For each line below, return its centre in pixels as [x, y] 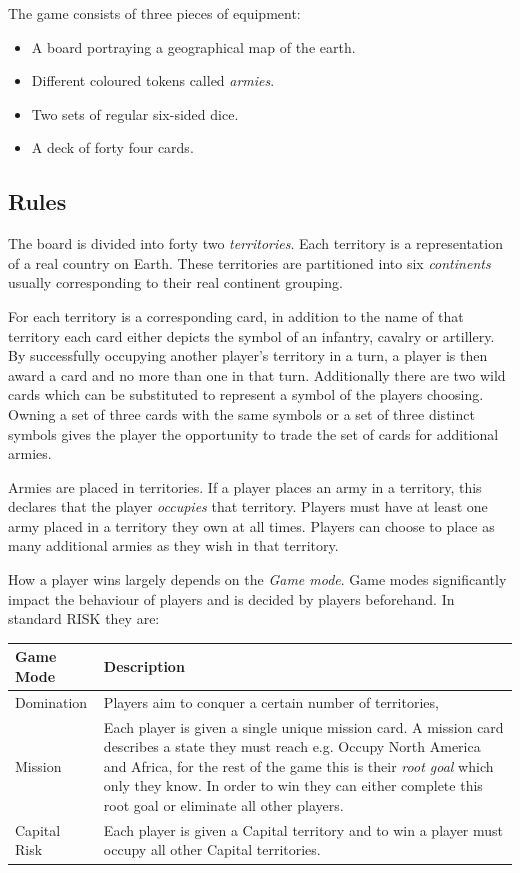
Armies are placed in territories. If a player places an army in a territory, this [245, 486]
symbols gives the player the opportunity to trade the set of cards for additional [253, 433]
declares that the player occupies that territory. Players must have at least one [248, 506]
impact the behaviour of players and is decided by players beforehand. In [231, 598]
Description [144, 666]
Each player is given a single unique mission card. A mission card [303, 726]
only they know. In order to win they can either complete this [293, 785]
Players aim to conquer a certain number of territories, [271, 701]
